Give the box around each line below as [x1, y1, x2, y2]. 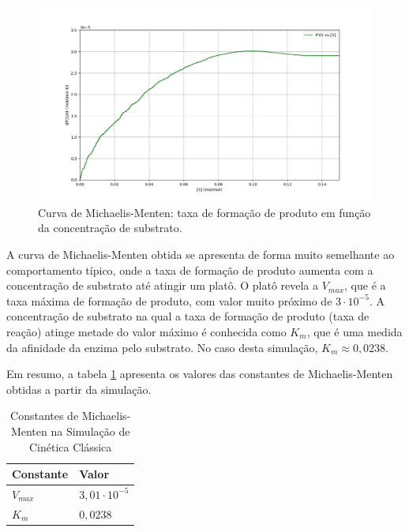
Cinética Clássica [28, 438, 112, 455]
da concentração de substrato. [38, 219, 182, 236]
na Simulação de [51, 422, 130, 439]
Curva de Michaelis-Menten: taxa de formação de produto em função [38, 204, 371, 220]
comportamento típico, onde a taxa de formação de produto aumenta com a [6, 261, 373, 278]
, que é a [344, 277, 386, 294]
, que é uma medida [306, 323, 403, 339]
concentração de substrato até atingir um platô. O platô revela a [6, 277, 319, 294]
